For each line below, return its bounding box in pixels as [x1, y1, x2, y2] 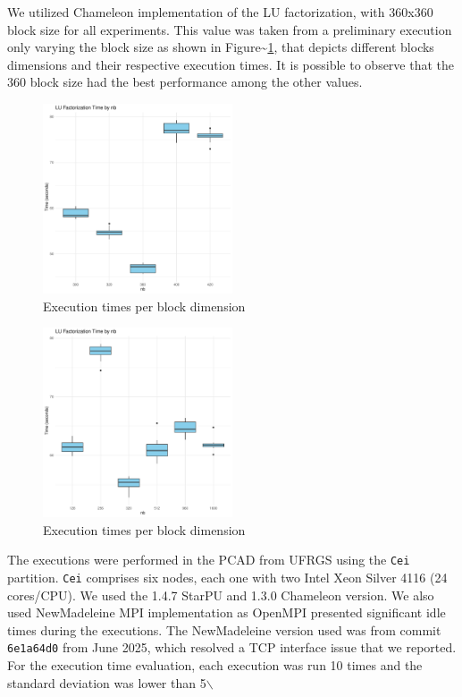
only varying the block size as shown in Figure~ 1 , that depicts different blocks [7, 38, 434, 56]
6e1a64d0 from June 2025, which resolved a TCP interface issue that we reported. [7, 638, 457, 657]
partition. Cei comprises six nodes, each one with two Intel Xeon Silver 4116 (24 [7, 568, 448, 586]
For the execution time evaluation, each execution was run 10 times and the [7, 656, 423, 675]
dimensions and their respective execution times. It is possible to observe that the [7, 55, 455, 73]
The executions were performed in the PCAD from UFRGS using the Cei [7, 550, 410, 569]
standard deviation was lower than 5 [7, 673, 206, 692]
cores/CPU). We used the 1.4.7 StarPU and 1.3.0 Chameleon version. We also [7, 585, 434, 604]
